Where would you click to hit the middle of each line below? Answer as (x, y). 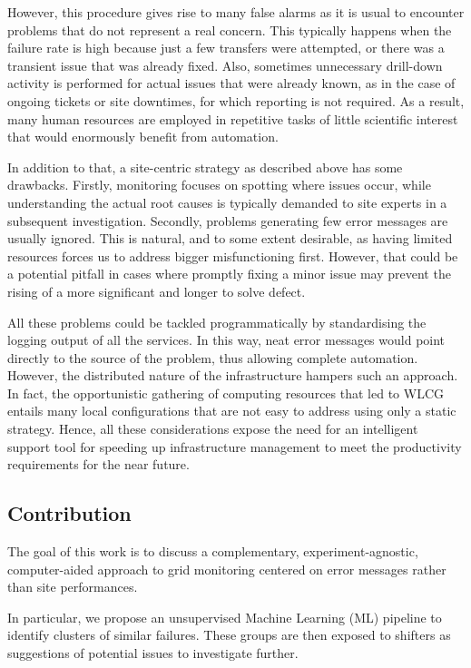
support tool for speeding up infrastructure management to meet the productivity (235, 446)
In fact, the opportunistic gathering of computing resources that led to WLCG (226, 393)
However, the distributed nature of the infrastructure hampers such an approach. (233, 375)
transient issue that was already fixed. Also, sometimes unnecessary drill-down (225, 65)
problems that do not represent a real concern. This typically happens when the (230, 29)
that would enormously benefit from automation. (143, 137)
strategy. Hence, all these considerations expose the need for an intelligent (213, 429)
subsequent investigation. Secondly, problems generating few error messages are (228, 220)
